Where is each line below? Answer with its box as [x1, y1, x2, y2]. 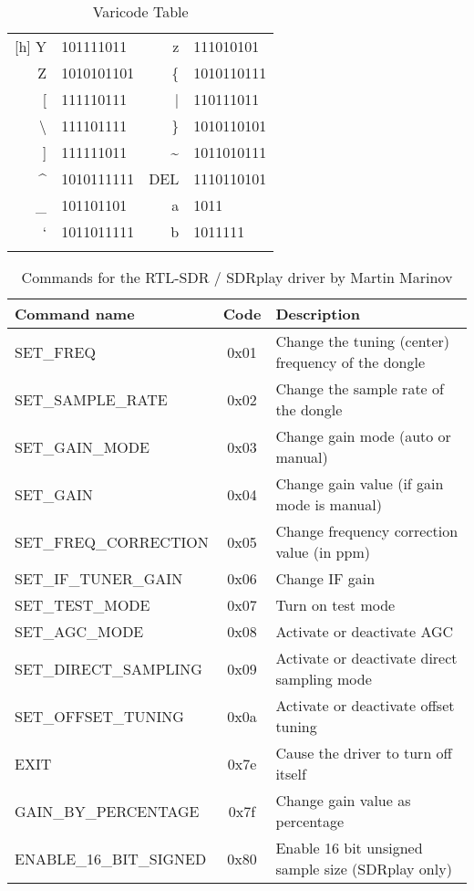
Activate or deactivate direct [275, 647, 458, 668]
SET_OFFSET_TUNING [15, 705, 184, 727]
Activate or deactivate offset [275, 695, 455, 716]
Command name [15, 303, 135, 324]
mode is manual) [275, 494, 382, 515]
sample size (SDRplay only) [275, 858, 452, 879]
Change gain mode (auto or [275, 425, 451, 446]
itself [275, 763, 306, 784]
